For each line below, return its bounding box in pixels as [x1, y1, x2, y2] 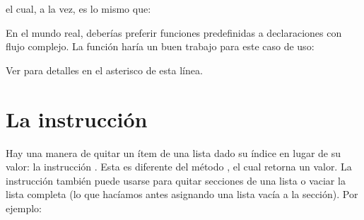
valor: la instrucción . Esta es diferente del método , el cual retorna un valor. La [6, 159, 352, 174]
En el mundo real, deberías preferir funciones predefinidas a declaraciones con [6, 25, 342, 40]
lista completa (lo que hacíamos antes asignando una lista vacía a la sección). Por [6, 187, 358, 202]
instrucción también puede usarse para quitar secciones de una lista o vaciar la [6, 173, 346, 187]
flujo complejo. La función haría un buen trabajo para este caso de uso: [6, 39, 315, 54]
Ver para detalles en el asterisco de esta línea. [6, 62, 203, 77]
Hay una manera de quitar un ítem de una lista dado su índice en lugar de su [6, 145, 341, 160]
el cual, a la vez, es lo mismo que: [6, 1, 151, 16]
